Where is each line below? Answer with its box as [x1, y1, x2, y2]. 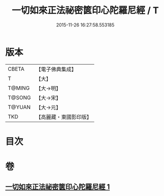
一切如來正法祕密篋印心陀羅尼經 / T [12, 5, 159, 16]
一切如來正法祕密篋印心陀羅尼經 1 [5, 183, 110, 191]
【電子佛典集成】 [36, 66, 77, 73]
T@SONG [8, 94, 31, 101]
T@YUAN [8, 103, 31, 110]
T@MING [8, 85, 30, 92]
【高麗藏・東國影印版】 [36, 113, 92, 120]
